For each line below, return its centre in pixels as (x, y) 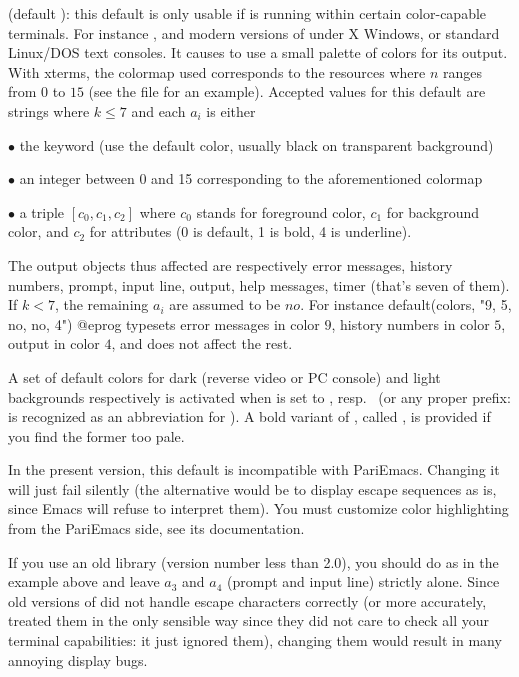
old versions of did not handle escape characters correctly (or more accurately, (247, 600)
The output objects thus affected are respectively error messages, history (230, 264)
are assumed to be (225, 304)
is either (231, 110)
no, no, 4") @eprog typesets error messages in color (164, 323)
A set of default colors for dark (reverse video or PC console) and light (224, 376)
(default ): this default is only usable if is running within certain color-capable (247, 13)
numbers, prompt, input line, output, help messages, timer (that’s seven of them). (259, 284)
